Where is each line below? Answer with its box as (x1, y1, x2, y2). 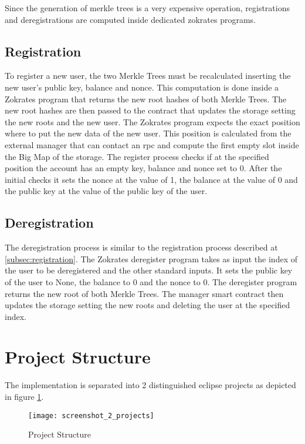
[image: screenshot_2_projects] (28, 411, 154, 420)
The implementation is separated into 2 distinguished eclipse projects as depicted (5, 379, 296, 391)
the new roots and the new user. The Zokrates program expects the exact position (5, 115, 300, 128)
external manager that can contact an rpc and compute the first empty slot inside (5, 138, 299, 151)
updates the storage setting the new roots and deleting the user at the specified (5, 299, 290, 311)
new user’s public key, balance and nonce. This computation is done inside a (5, 81, 279, 93)
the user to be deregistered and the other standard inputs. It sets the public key (5, 264, 293, 276)
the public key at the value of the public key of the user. (5, 185, 208, 197)
